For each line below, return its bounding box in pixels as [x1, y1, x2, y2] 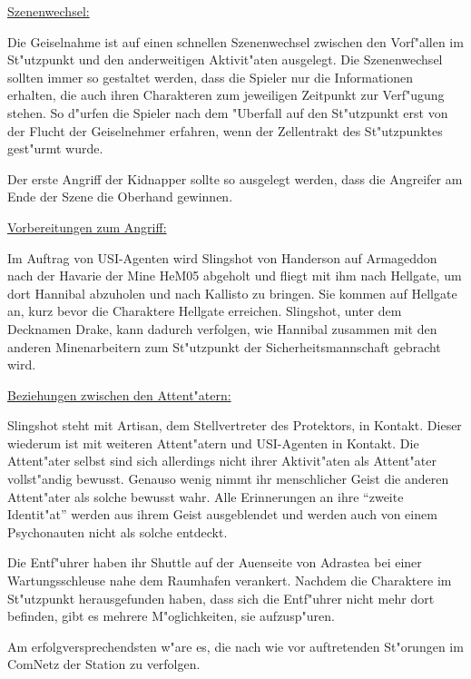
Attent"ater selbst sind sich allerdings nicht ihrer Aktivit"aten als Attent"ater [7, 451, 437, 470]
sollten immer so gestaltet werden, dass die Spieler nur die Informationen [7, 67, 414, 86]
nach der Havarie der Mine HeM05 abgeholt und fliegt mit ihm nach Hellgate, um [7, 266, 462, 285]
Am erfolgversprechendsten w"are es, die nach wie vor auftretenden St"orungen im [7, 636, 464, 655]
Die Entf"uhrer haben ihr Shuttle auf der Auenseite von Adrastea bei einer [7, 553, 422, 572]
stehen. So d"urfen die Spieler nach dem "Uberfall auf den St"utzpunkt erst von [7, 103, 448, 122]
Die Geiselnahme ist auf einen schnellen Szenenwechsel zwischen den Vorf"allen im [7, 32, 464, 51]
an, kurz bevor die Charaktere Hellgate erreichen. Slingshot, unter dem [7, 301, 402, 320]
